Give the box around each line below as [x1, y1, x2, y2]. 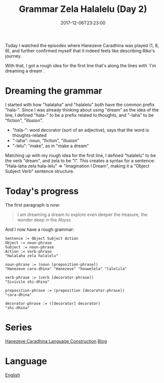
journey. [5, 53, 22, 59]
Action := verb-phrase [5, 249, 52, 254]
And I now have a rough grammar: [5, 226, 75, 232]
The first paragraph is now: [5, 202, 60, 208]
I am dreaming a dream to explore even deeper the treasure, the [17, 212, 148, 218]
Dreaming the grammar [5, 85, 102, 97]
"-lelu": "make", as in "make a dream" [12, 143, 89, 149]
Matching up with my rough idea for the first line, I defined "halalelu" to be [5, 152, 156, 158]
